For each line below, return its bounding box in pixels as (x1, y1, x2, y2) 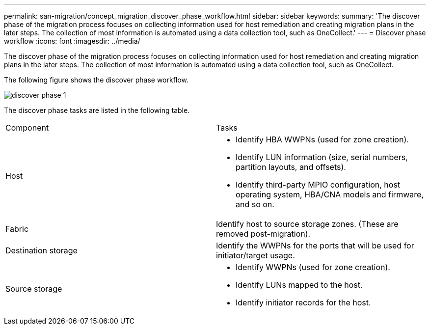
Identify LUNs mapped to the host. (236, 280, 363, 290)
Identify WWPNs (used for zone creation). (236, 262, 390, 272)
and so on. (236, 199, 274, 209)
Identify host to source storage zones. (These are (216, 219, 399, 229)
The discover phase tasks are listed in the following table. (4, 106, 190, 114)
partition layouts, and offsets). (236, 162, 346, 172)
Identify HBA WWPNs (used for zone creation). (236, 135, 409, 144)
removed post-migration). (216, 229, 311, 239)
